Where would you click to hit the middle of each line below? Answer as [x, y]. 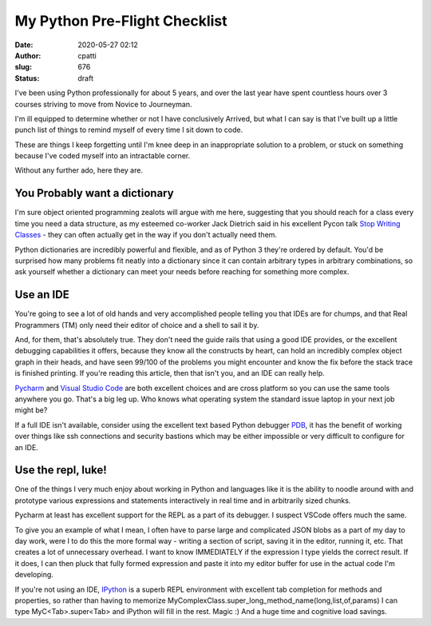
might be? [31, 410]
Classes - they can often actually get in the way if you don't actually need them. [146, 235]
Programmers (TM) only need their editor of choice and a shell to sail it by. [137, 325]
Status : [27, 78]
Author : [28, 55]
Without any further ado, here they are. [79, 170]
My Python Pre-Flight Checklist [121, 21]
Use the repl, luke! [61, 470]
